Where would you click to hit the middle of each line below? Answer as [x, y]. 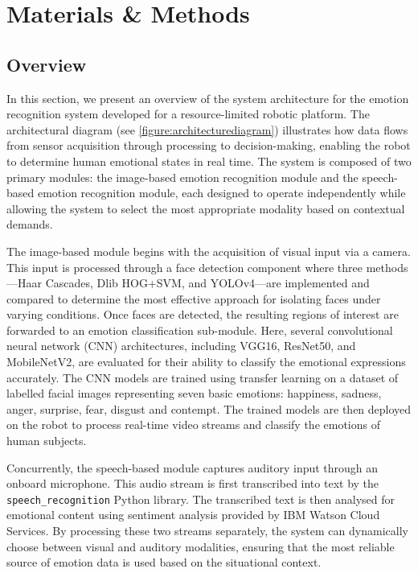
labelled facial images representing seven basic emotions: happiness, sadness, [194, 393]
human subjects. [47, 441]
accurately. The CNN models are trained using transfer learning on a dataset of [203, 377]
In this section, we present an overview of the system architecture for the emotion [208, 98]
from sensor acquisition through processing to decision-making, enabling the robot [209, 145]
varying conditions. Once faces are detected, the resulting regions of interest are [203, 314]
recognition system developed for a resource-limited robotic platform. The [188, 114]
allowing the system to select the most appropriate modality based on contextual [206, 208]
